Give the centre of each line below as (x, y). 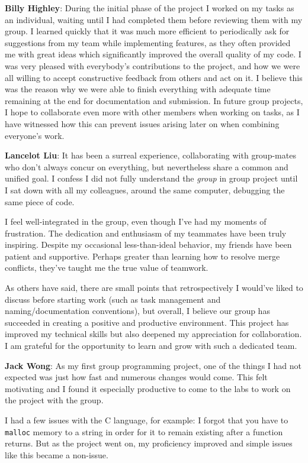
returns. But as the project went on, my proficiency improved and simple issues (149, 443)
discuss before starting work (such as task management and (113, 299)
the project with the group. (54, 400)
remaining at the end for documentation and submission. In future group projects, (154, 100)
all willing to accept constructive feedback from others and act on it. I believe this (154, 77)
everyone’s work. (35, 135)
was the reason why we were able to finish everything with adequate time (138, 89)
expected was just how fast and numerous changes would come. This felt (136, 377)
